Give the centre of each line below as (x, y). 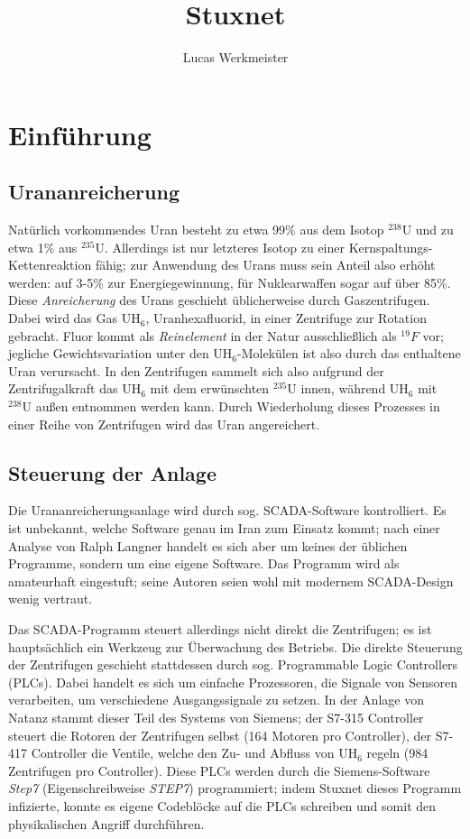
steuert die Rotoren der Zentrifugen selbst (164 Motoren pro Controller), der (220, 735)
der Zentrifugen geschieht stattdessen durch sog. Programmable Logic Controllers (233, 664)
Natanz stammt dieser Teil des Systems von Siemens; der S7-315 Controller (216, 717)
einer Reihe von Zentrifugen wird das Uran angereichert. (164, 424)
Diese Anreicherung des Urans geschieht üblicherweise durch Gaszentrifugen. (219, 300)
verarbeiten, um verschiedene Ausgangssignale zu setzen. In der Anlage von (216, 700)
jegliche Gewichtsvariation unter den (109, 353)
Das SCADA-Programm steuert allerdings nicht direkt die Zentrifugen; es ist (220, 629)
